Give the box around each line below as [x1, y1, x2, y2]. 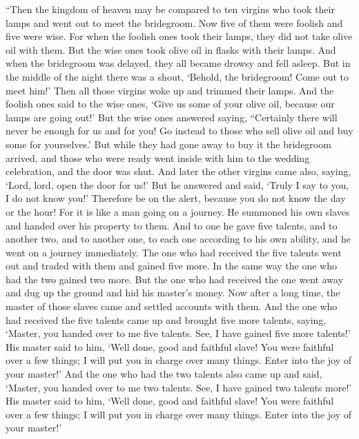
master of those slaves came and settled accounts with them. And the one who [6, 299, 338, 314]
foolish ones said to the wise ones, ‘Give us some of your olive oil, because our [6, 96, 335, 111]
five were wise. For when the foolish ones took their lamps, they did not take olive [6, 29, 353, 43]
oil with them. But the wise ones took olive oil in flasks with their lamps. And [6, 42, 336, 57]
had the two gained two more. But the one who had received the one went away [6, 272, 344, 286]
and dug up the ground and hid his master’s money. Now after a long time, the [6, 285, 340, 300]
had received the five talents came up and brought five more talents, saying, [6, 312, 327, 327]
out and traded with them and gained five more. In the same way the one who [6, 258, 338, 273]
